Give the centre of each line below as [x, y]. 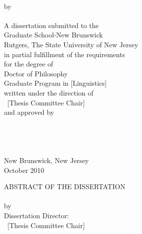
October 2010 [24, 170]
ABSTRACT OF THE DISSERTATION [65, 186]
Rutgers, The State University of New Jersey [71, 44]
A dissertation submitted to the [51, 25]
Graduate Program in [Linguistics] [56, 83]
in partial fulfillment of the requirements [65, 54]
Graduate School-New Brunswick [53, 35]
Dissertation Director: [36, 216]
